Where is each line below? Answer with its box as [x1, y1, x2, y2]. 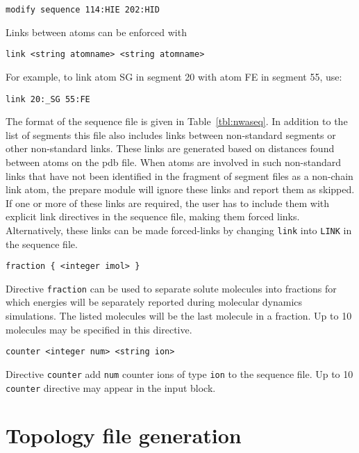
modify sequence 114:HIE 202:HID [6, 5, 160, 15]
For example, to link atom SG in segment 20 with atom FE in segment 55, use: [6, 69, 342, 83]
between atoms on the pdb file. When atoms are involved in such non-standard [6, 154, 341, 169]
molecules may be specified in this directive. [6, 322, 192, 336]
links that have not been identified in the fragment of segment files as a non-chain [6, 168, 353, 183]
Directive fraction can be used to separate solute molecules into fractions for [6, 281, 337, 295]
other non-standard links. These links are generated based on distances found [6, 141, 335, 156]
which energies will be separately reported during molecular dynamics [6, 295, 303, 309]
